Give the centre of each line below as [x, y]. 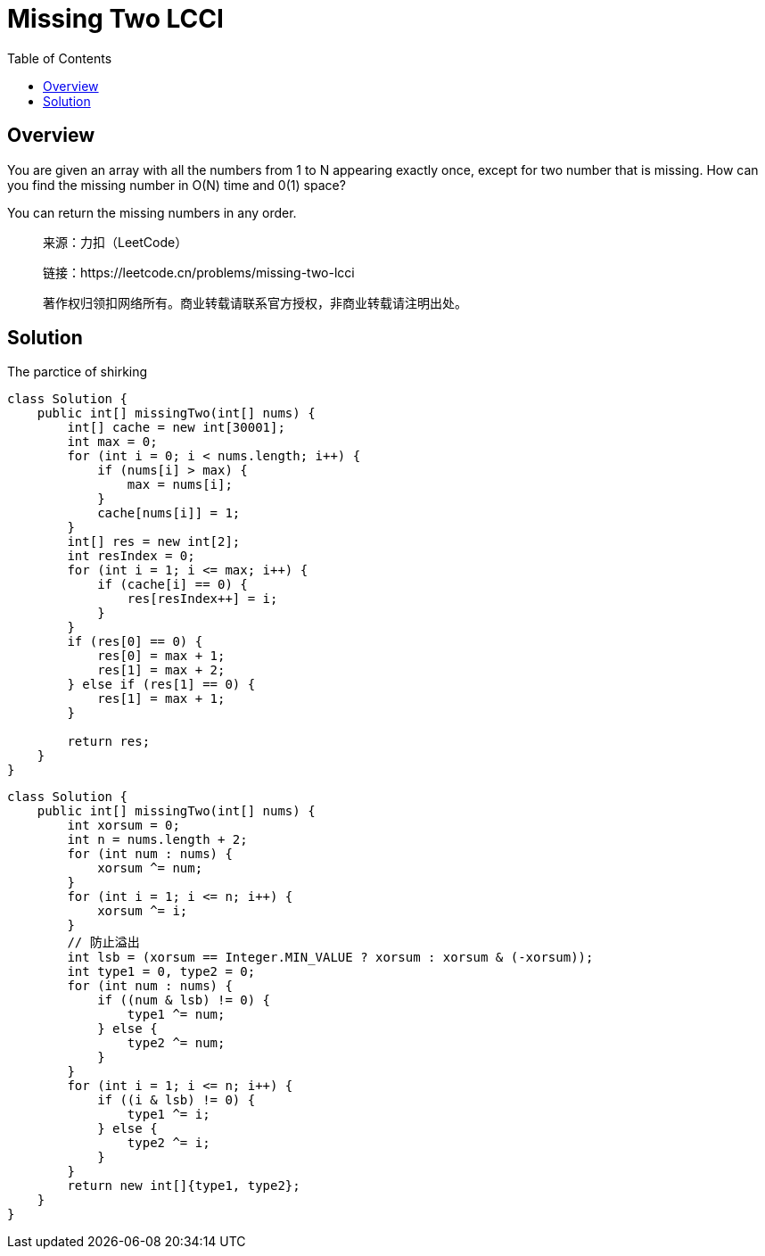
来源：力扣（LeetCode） [115, 242]
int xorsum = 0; [123, 826]
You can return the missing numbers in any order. [152, 212]
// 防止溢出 [103, 942]
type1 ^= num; [176, 1015]
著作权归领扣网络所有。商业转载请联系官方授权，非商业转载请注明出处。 [255, 302]
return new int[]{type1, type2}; [184, 1186]
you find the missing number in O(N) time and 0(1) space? [177, 185]
